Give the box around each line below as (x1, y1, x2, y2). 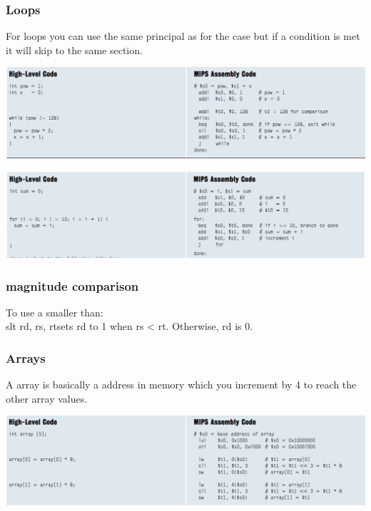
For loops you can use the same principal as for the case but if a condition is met (6, 29, 360, 43)
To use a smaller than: (6, 304, 103, 319)
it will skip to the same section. (6, 42, 143, 57)
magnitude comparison (6, 277, 139, 294)
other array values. (6, 391, 88, 406)
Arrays (6, 349, 46, 366)
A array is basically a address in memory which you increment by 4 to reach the (6, 377, 357, 392)
